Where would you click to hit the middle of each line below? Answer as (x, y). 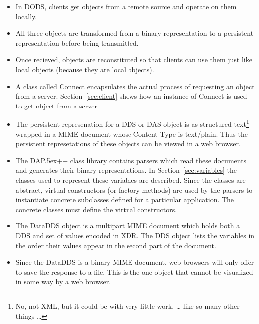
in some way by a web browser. (63, 281)
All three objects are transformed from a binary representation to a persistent (134, 33)
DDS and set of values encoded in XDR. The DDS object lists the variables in (135, 235)
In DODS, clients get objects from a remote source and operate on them (126, 6)
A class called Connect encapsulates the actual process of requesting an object (135, 86)
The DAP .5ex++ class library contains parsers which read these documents (131, 160)
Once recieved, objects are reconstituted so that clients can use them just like (134, 59)
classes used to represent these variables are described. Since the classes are (130, 179)
